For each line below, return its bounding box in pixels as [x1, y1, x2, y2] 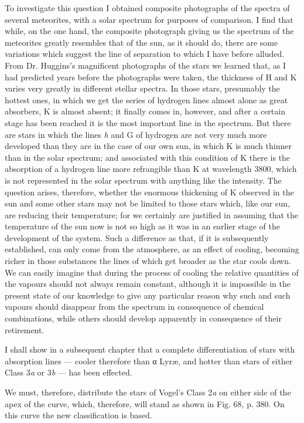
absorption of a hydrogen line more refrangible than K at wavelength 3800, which [5, 163, 297, 175]
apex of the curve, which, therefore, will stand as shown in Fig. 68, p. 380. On [5, 397, 285, 410]
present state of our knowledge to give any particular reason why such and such [5, 289, 291, 301]
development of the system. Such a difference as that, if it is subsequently [5, 231, 269, 243]
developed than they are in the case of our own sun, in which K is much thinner [5, 140, 292, 152]
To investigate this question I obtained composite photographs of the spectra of [5, 2, 290, 13]
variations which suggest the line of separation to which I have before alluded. [5, 48, 285, 60]
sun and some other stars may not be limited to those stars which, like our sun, [5, 197, 290, 209]
